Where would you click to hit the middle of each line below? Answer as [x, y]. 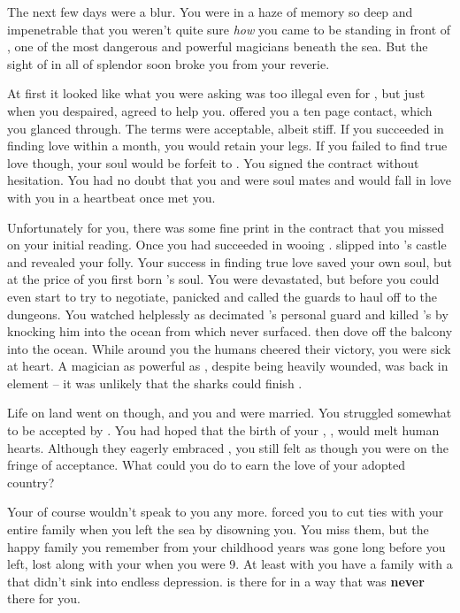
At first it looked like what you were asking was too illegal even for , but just [216, 93]
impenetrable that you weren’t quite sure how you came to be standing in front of [229, 29]
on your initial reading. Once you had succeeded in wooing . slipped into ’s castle [227, 245]
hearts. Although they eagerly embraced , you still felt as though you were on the [228, 447]
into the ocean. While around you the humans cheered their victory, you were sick [229, 348]
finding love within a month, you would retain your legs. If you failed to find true [227, 146]
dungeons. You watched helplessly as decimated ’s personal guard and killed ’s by [228, 314]
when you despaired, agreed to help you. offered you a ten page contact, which [220, 110]
